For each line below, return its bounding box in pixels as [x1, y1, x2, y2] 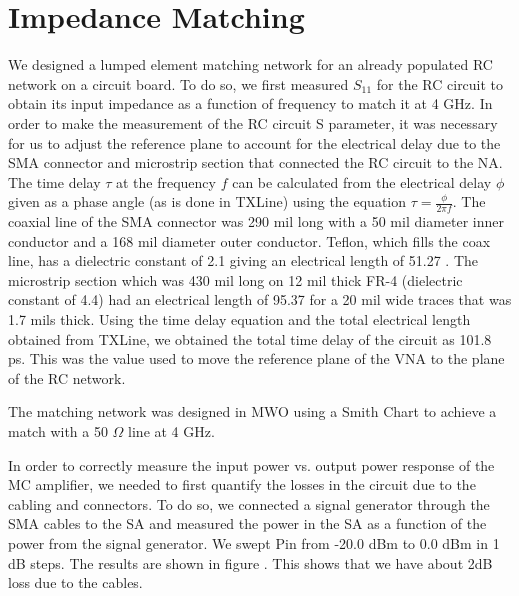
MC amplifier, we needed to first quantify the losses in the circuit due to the [8, 474, 476, 495]
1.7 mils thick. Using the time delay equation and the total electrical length [8, 309, 471, 330]
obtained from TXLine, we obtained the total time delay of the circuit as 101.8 [8, 328, 492, 349]
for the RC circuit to [376, 73, 504, 94]
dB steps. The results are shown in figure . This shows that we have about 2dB [8, 552, 493, 573]
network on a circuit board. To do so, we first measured [8, 73, 349, 94]
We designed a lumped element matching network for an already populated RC [8, 54, 493, 75]
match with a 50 [8, 421, 108, 442]
